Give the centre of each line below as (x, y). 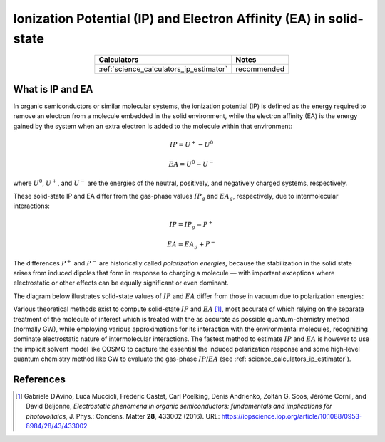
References (39, 379)
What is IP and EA (53, 89)
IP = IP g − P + (191, 225)
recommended (260, 69)
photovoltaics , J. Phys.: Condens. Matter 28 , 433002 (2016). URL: (123, 416)
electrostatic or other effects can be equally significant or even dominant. (121, 283)
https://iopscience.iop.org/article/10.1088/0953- (292, 416)
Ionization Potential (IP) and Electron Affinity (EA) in (169, 19)
